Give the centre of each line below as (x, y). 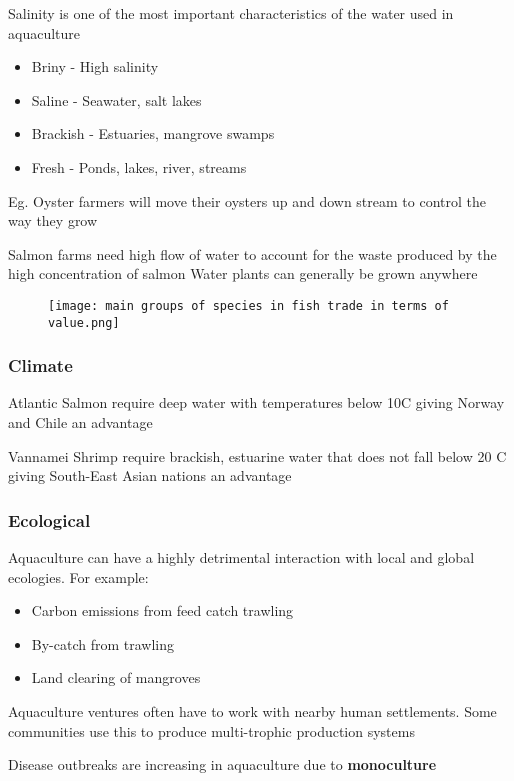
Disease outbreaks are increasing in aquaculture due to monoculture (222, 764)
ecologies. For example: (78, 576)
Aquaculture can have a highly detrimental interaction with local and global (241, 557)
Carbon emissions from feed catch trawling (162, 610)
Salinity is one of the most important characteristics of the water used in (231, 13)
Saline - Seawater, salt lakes (116, 99)
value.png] (84, 322)
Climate (40, 365)
